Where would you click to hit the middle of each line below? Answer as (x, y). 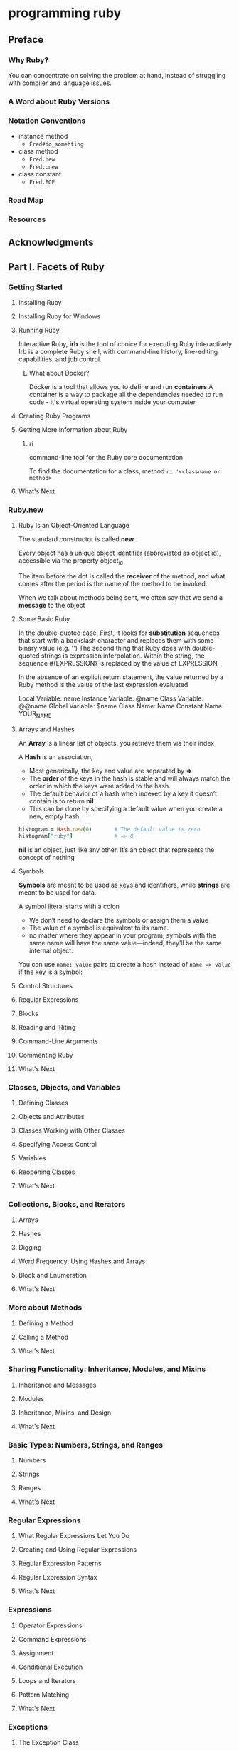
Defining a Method (46, 1323)
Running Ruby (39, 331)
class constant (40, 174)
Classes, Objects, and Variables (64, 1087)
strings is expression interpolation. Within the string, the (123, 656)
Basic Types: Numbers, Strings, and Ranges (85, 1445)
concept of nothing (46, 857)
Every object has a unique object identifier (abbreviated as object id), (119, 553)
